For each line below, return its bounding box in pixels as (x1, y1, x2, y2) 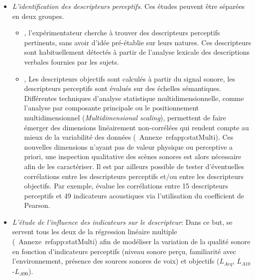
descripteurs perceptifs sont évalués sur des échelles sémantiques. (24, 83, 222, 93)
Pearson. (24, 200, 50, 210)
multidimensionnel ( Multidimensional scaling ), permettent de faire (24, 112, 226, 122)
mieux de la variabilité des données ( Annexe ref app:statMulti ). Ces (24, 132, 234, 142)
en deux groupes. (12, 10, 64, 21)
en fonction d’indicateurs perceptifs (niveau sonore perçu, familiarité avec (12, 246, 237, 256)
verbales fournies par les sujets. (24, 56, 119, 67)
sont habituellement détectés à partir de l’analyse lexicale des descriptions (24, 47, 250, 57)
